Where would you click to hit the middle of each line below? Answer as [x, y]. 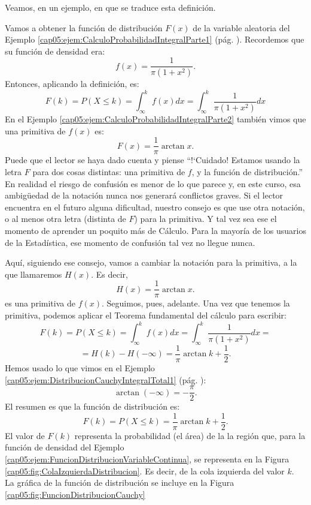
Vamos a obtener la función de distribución [84, 27]
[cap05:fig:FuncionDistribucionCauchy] [75, 494]
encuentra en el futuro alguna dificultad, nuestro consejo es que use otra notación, [155, 207]
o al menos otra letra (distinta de [65, 219]
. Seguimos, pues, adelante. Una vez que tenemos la [196, 303]
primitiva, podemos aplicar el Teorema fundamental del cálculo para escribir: [146, 315]
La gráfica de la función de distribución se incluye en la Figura [120, 483]
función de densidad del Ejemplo [65, 447]
